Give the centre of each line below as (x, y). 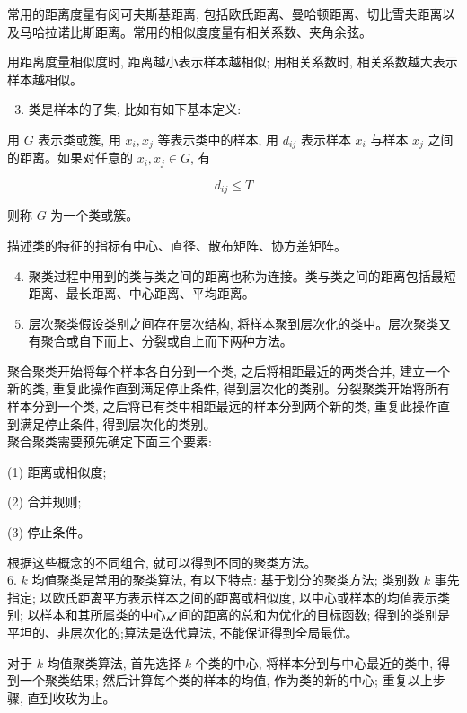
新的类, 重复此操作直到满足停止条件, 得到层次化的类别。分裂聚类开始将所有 (229, 388)
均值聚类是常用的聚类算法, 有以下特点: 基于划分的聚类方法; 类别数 (226, 580)
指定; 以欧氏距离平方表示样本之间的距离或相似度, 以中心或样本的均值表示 (223, 597)
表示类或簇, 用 (79, 139)
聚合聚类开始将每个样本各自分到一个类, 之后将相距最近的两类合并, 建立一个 (229, 370)
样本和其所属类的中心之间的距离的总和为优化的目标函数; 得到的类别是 (245, 615)
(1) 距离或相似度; (57, 471)
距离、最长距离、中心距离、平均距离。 (141, 293)
